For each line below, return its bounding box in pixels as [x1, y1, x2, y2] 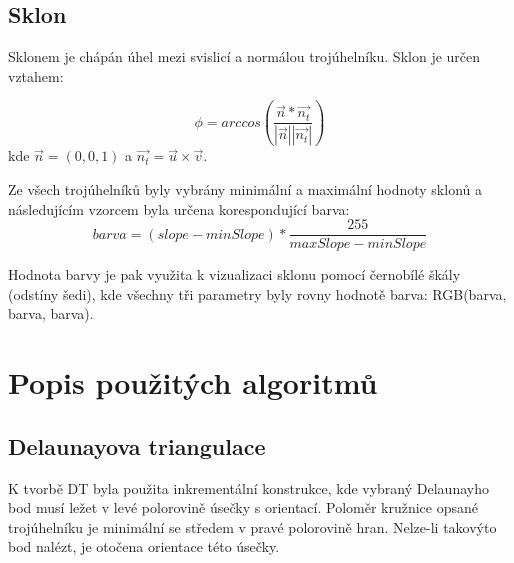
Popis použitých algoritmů [8, 362, 378, 403]
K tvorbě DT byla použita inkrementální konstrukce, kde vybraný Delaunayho [8, 477, 489, 498]
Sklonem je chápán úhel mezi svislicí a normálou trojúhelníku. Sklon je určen [8, 46, 481, 67]
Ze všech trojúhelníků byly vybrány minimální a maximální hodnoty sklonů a [8, 178, 482, 199]
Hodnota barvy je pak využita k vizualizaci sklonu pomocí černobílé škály [8, 264, 461, 285]
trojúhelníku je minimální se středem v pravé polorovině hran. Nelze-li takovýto [8, 516, 497, 537]
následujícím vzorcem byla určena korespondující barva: [8, 198, 350, 219]
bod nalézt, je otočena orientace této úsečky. [8, 536, 280, 557]
